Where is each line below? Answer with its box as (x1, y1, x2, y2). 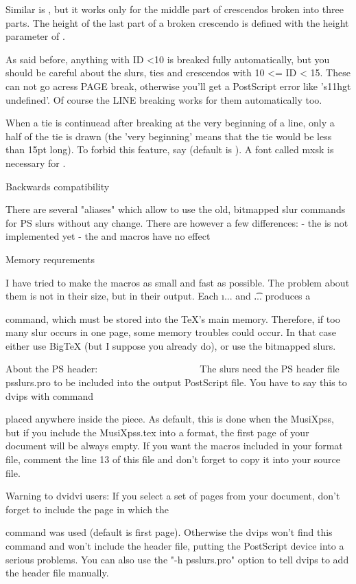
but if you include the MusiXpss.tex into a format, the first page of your (5, 425, 309, 439)
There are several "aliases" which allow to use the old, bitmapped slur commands (5, 202, 346, 216)
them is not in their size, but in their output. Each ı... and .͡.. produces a (5, 289, 311, 303)
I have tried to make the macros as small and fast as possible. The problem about (5, 275, 350, 289)
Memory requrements (5, 251, 95, 266)
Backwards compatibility (5, 179, 110, 193)
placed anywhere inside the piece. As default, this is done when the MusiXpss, (5, 412, 334, 426)
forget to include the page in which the (5, 502, 169, 516)
